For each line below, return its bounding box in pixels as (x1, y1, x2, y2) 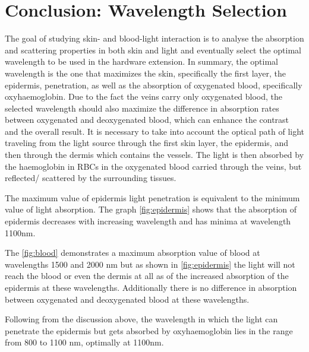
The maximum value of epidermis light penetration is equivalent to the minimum (5, 191, 300, 204)
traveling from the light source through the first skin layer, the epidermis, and (5, 137, 288, 149)
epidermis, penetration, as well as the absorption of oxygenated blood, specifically (5, 78, 302, 91)
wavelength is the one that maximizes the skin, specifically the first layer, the (5, 66, 286, 79)
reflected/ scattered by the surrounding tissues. (5, 172, 176, 184)
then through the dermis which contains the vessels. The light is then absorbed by (5, 148, 304, 161)
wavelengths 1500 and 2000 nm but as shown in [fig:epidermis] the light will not (5, 258, 295, 270)
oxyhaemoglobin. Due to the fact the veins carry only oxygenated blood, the (5, 90, 283, 103)
